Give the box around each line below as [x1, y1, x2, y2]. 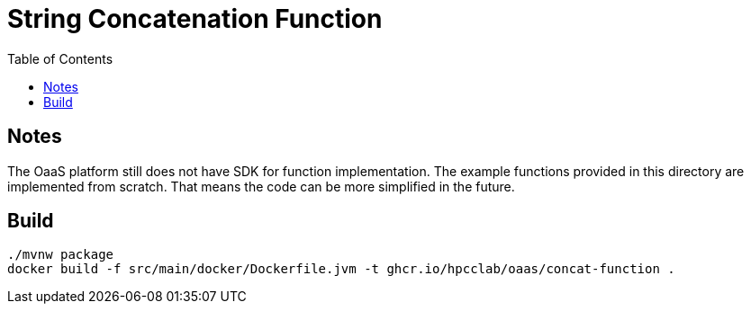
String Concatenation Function [7, 4, 383, 34]
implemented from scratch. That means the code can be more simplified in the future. [7, 178, 515, 194]
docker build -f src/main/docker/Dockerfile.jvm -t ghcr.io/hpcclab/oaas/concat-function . [7, 262, 675, 277]
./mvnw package [7, 247, 114, 262]
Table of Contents [7, 50, 113, 67]
